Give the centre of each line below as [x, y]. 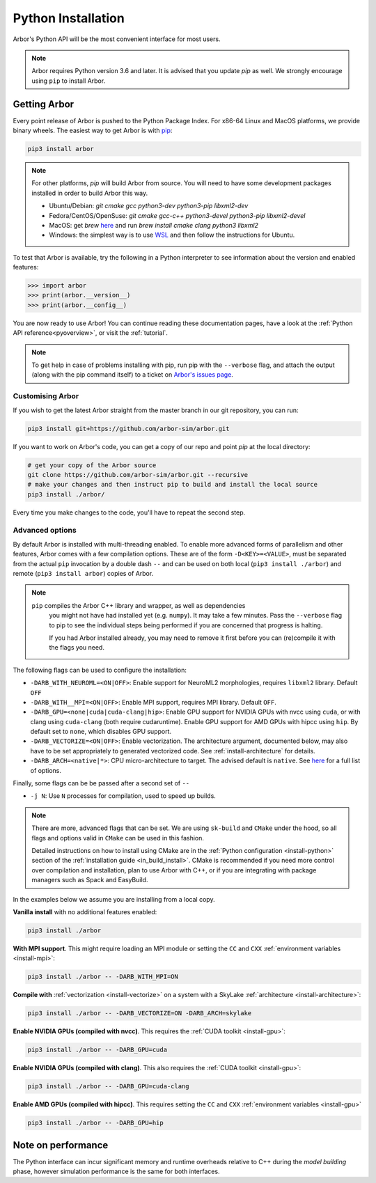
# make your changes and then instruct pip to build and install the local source [173, 485]
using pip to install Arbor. [69, 81]
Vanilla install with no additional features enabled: [85, 911]
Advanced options [45, 531]
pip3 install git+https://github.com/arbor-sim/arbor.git [128, 429]
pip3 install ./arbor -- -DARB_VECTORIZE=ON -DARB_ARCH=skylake [140, 1013]
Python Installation [69, 18]
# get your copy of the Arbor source [92, 465]
